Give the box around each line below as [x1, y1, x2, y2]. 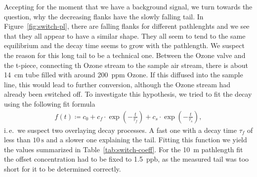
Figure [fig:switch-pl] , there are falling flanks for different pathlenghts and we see [4, 21, 250, 31]
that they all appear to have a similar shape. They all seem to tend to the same [4, 30, 246, 41]
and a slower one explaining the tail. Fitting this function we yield [46, 134, 247, 145]
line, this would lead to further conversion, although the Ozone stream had [4, 79, 231, 89]
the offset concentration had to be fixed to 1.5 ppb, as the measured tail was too [4, 154, 249, 164]
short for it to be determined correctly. [4, 163, 121, 174]
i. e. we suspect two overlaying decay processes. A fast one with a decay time [4, 124, 237, 135]
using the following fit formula [4, 98, 95, 109]
